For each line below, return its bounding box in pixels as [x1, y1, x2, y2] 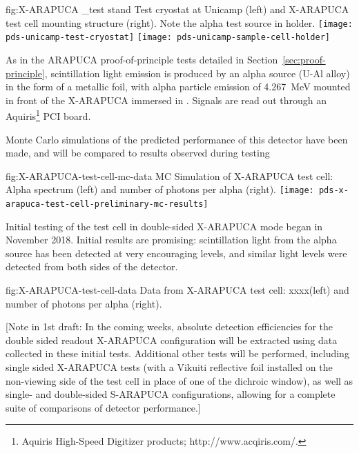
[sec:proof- [282, 52, 326, 66]
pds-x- [318, 185, 349, 196]
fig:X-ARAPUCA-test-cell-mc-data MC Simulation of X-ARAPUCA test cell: [6, 168, 333, 183]
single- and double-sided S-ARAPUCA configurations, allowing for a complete [6, 387, 336, 401]
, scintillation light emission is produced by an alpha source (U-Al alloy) [44, 66, 350, 80]
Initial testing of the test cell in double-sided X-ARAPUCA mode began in [6, 219, 323, 233]
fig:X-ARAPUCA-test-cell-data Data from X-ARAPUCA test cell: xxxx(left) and [6, 283, 349, 296]
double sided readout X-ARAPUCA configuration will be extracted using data [6, 332, 338, 347]
